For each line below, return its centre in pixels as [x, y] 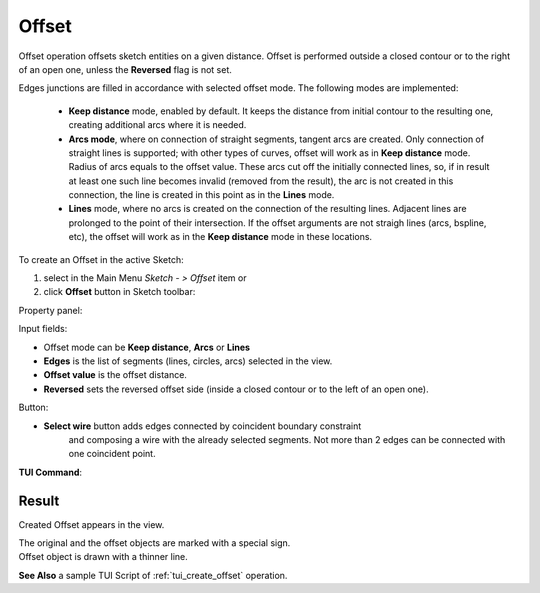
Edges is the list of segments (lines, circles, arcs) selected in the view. [188, 361]
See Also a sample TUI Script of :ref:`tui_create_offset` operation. [153, 575]
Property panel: [50, 310]
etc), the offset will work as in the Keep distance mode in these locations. [220, 237]
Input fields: [43, 329]
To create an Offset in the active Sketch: [101, 259]
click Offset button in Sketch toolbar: [119, 292]
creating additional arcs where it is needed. [157, 125]
